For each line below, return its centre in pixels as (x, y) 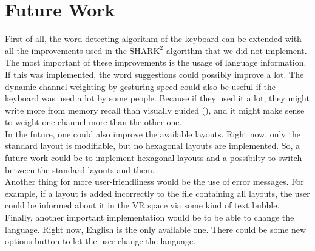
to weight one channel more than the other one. (93, 122)
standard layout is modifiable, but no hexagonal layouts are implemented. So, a (153, 146)
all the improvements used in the (66, 50)
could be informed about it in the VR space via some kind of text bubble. (142, 205)
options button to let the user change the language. (100, 241)
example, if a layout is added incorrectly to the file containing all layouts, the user (157, 193)
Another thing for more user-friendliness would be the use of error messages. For (154, 181)
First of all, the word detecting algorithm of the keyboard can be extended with (153, 39)
